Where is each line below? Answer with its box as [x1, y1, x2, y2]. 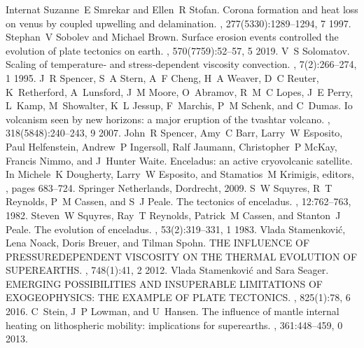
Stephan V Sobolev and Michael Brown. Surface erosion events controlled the [6, 29, 339, 44]
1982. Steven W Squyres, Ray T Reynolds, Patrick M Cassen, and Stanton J [6, 207, 341, 222]
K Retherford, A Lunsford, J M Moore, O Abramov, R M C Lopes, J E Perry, [6, 84, 353, 99]
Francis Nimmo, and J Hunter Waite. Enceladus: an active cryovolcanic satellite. [6, 153, 353, 167]
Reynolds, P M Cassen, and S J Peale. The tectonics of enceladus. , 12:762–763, [6, 194, 351, 209]
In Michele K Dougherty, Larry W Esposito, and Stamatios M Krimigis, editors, [6, 167, 354, 181]
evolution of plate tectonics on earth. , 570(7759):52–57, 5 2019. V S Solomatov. [6, 43, 350, 57]
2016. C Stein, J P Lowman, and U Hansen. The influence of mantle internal [6, 304, 339, 319]
